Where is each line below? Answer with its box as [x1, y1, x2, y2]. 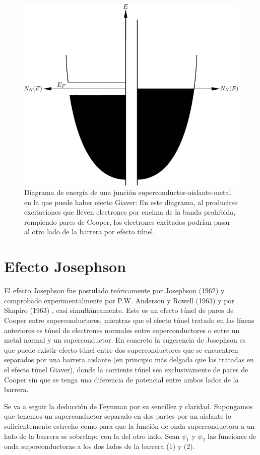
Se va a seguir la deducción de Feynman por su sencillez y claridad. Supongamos [4, 401, 253, 411]
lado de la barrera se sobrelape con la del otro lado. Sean [4, 430, 180, 441]
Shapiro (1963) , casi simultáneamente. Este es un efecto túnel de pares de [4, 305, 234, 315]
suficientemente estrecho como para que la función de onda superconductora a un [4, 420, 255, 431]
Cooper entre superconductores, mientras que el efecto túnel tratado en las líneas [4, 314, 254, 325]
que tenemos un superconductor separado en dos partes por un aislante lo [4, 411, 231, 421]
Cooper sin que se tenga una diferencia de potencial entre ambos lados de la [4, 374, 239, 384]
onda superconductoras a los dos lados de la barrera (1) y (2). [4, 441, 195, 451]
